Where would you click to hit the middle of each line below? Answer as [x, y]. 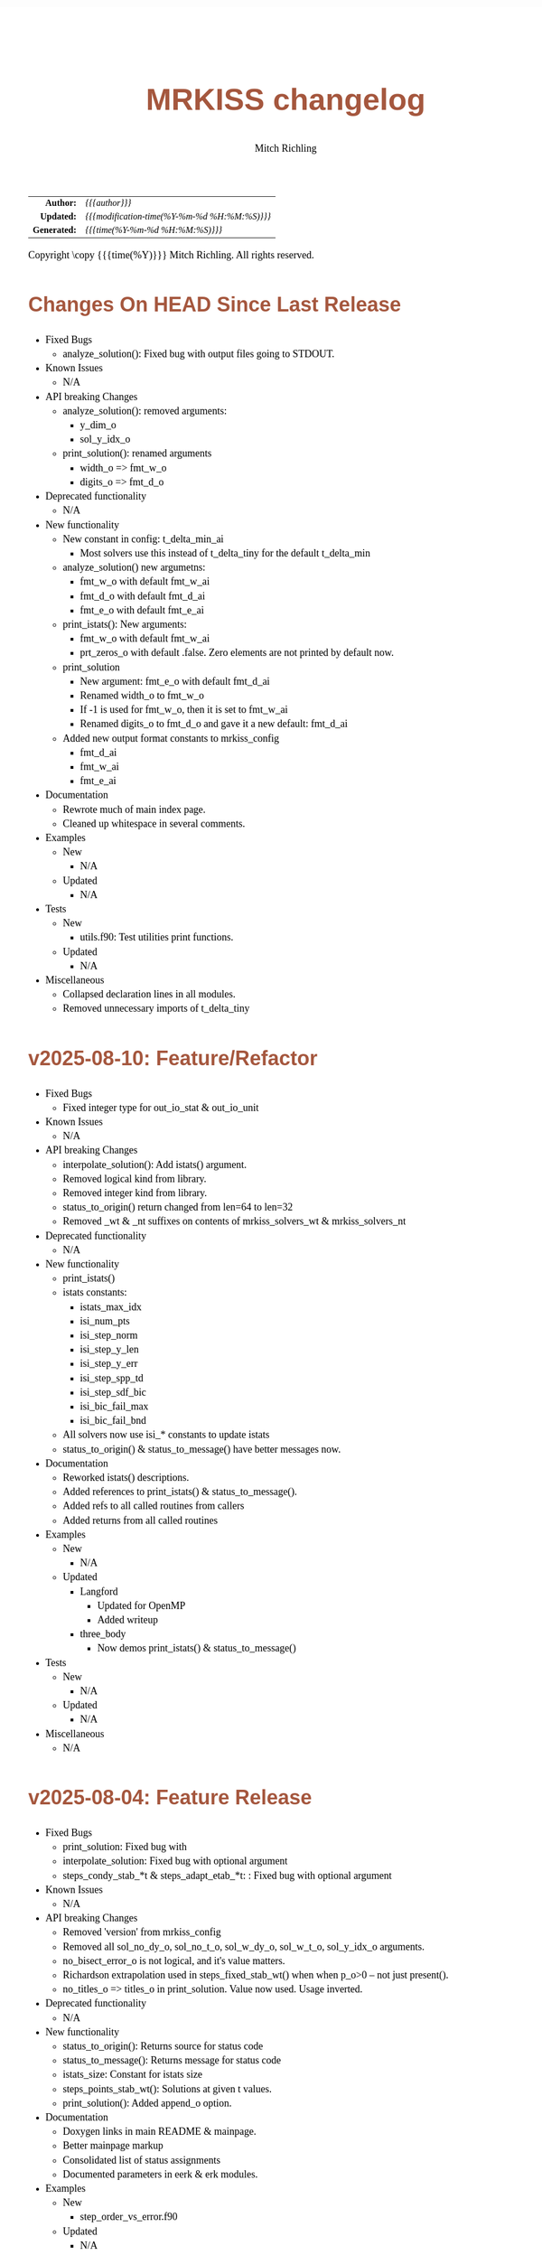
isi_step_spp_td [112, 1378]
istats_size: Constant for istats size [133, 2074]
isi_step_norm [109, 1335]
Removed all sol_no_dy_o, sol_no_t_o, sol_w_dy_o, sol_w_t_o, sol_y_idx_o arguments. [243, 1946]
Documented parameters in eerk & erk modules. [160, 2174]
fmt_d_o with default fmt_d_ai [143, 595]
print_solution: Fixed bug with [125, 1847]
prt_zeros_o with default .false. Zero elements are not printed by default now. [237, 653]
